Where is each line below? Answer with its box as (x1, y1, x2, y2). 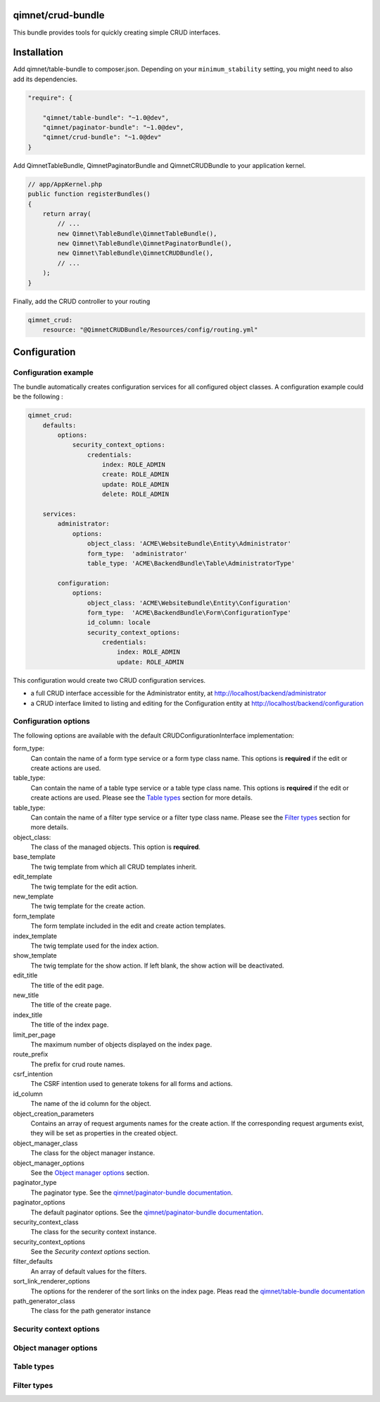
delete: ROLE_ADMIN (102, 490, 169, 499)
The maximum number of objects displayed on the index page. (30, 1040, 213, 1049)
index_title (13, 1011, 43, 1019)
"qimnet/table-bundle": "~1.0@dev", (42, 114, 169, 121)
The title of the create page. (30, 1001, 112, 1009)
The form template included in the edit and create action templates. (30, 922, 226, 930)
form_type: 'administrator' (87, 549, 188, 557)
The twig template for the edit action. (30, 882, 139, 891)
